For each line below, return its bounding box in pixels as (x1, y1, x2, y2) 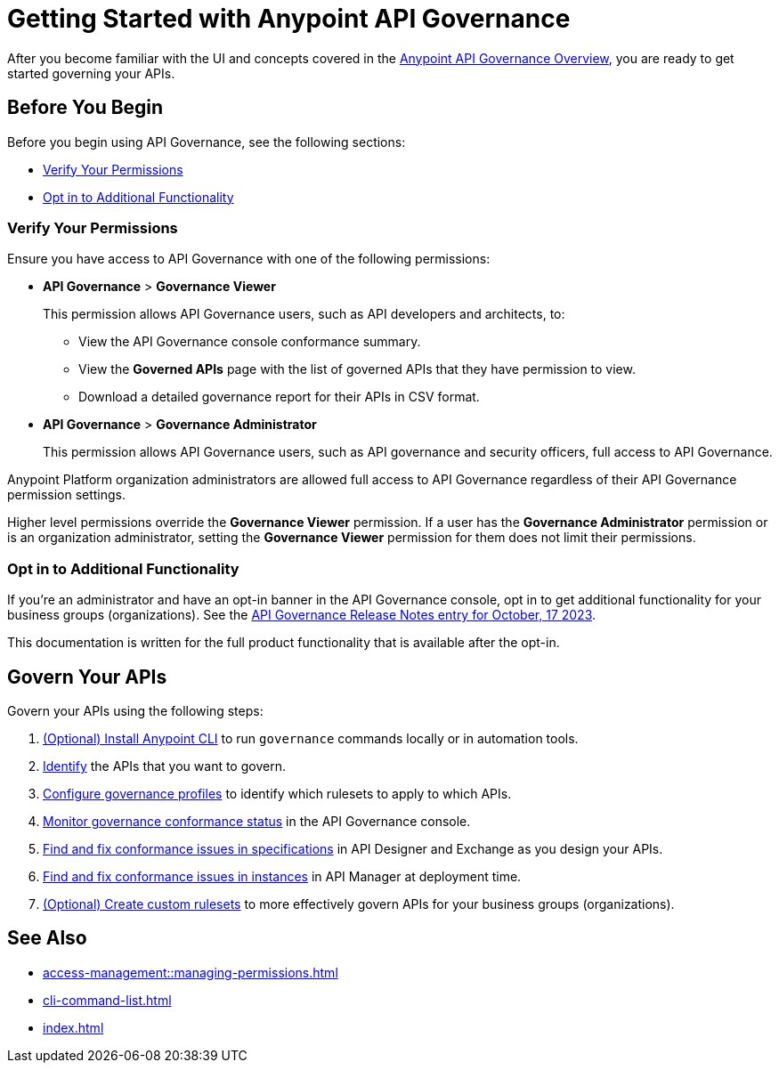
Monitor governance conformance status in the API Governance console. (43, 813, 471, 829)
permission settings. (7, 487, 126, 503)
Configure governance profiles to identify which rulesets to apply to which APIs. (43, 785, 512, 801)
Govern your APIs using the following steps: (7, 702, 264, 718)
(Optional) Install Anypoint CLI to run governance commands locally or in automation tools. (43, 730, 579, 746)
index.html (43, 1019, 104, 1035)
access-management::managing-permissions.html (43, 964, 338, 980)
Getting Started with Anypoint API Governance (7, 4, 571, 34)
